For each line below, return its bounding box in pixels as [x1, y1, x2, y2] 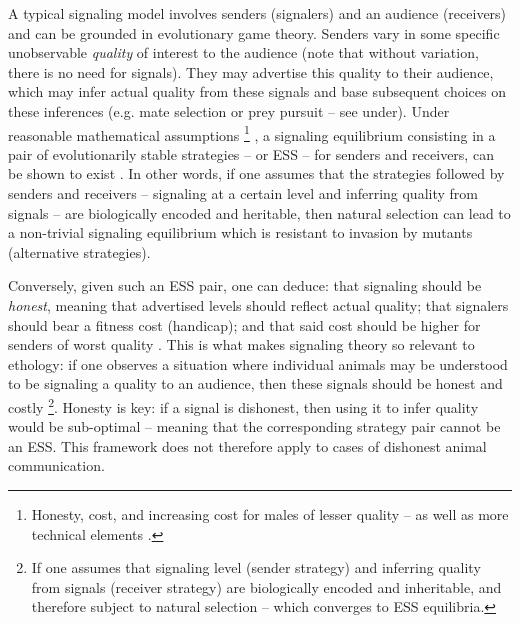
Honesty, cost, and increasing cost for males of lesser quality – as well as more [31, 503, 509, 524]
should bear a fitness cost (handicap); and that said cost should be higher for [8, 314, 481, 335]
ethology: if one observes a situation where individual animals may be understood [8, 353, 508, 374]
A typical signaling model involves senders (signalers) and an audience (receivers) [8, 3, 507, 23]
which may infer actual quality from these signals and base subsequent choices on [8, 81, 506, 102]
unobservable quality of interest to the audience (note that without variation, [8, 42, 479, 63]
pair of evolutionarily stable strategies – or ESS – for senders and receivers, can [8, 143, 494, 164]
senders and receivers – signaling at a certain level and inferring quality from [8, 183, 478, 203]
